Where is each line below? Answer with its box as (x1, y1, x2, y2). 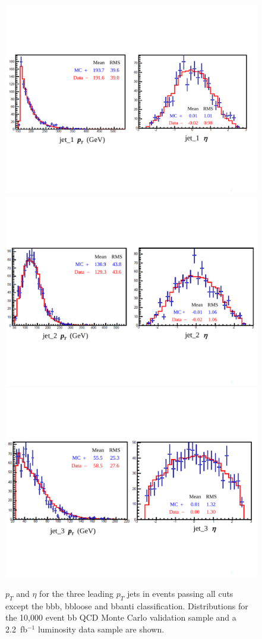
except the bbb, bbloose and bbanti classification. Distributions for (5, 599, 248, 612)
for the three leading (39, 587, 114, 599)
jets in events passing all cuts (127, 587, 233, 599)
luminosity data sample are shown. (37, 622, 165, 635)
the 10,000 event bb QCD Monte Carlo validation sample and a (5, 611, 236, 624)
